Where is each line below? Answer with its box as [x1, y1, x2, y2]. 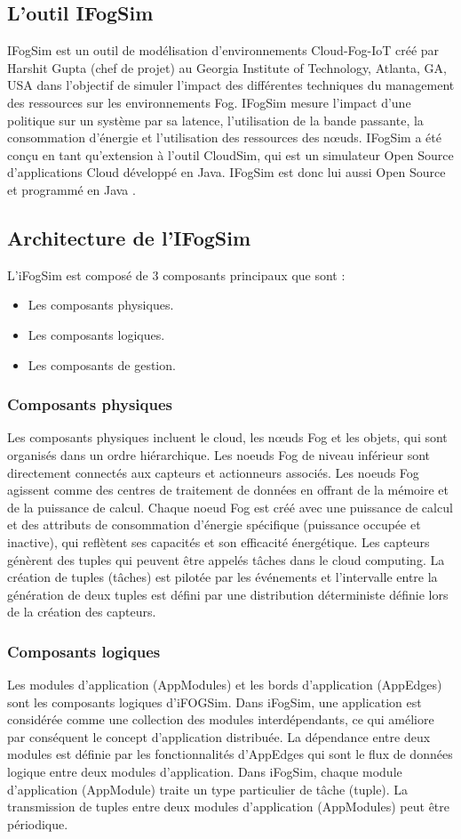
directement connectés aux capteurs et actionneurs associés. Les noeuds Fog [7, 463, 419, 481]
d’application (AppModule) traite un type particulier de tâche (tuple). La [7, 779, 409, 798]
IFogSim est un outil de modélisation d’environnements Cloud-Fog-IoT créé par [7, 41, 440, 60]
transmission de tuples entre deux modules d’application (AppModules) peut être [7, 797, 450, 816]
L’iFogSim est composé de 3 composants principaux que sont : [7, 265, 346, 284]
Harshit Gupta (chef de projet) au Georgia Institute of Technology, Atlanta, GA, [7, 58, 447, 77]
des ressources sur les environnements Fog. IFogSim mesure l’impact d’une [7, 93, 411, 111]
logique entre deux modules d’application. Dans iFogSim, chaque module [7, 762, 402, 781]
